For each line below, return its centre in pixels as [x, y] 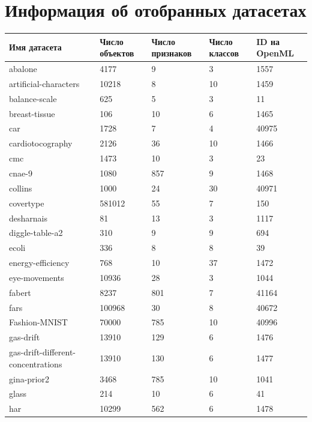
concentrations [36, 363]
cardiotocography [41, 143]
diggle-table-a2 [36, 233]
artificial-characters [44, 83]
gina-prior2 [29, 378]
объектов [117, 53]
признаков [172, 53]
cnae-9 [21, 173]
